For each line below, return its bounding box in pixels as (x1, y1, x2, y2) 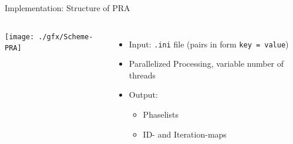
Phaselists (143, 108, 179, 121)
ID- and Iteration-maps (143, 128, 227, 140)
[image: (5, 32, 35, 41)
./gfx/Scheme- (38, 32, 93, 41)
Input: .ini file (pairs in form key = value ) (129, 37, 289, 50)
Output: (129, 88, 158, 101)
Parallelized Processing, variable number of (129, 57, 284, 70)
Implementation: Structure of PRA (5, 2, 130, 13)
